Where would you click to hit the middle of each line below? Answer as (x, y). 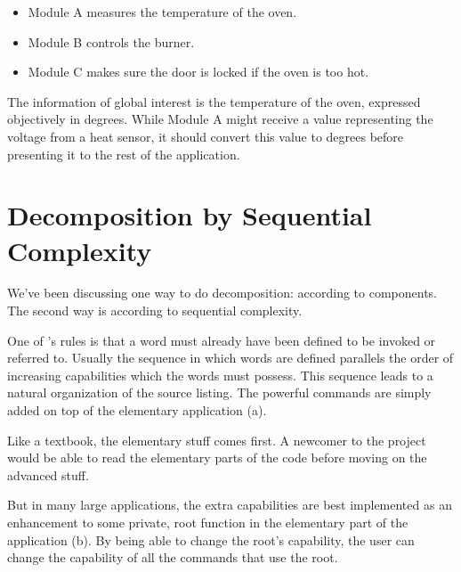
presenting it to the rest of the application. (124, 154)
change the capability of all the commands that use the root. (173, 557)
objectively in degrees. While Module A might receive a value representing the (220, 119)
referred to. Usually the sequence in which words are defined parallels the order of (230, 358)
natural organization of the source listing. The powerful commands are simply (219, 392)
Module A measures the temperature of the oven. (162, 12)
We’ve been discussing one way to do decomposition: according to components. (222, 293)
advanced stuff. (48, 474)
